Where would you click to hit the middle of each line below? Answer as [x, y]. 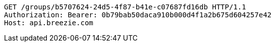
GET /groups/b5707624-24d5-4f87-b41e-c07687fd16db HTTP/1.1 [125, 7]
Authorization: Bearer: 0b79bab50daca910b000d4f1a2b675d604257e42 [138, 15]
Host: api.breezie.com [49, 23]
